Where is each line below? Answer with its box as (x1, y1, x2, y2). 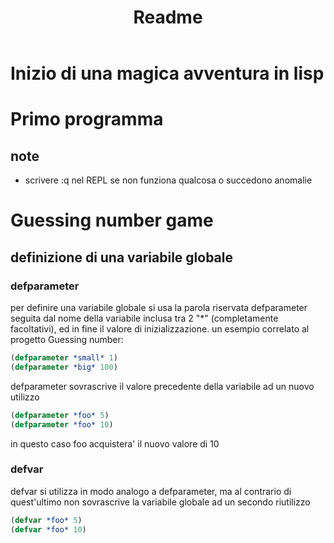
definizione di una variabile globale (10, 249, 233, 266)
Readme (133, 6, 203, 29)
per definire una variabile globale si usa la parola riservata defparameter (10, 302, 308, 314)
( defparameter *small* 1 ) (10, 353, 118, 363)
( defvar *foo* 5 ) (10, 515, 83, 525)
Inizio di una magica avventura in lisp (10, 62, 325, 85)
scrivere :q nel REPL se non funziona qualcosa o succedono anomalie (24, 174, 313, 186)
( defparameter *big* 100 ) (10, 362, 118, 372)
